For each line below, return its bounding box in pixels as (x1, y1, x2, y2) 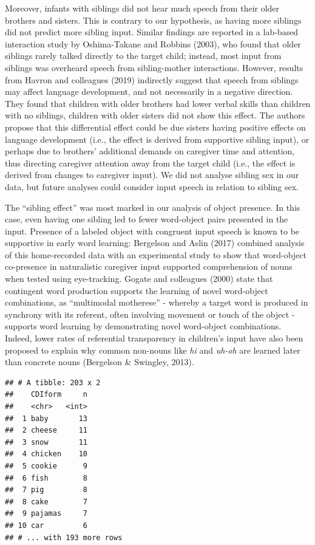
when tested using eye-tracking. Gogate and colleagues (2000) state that (5, 272, 273, 285)
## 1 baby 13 (5, 414, 88, 423)
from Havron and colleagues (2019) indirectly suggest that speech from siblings (5, 73, 299, 86)
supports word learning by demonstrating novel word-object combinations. (5, 320, 282, 332)
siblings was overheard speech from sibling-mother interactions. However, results (5, 61, 303, 74)
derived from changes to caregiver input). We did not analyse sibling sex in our (5, 168, 299, 181)
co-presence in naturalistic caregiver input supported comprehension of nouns (5, 260, 293, 273)
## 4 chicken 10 (5, 450, 88, 459)
